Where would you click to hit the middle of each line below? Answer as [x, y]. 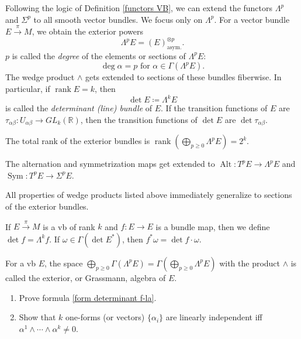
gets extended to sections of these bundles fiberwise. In [183, 77]
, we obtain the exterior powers [88, 31]
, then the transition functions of [139, 119]
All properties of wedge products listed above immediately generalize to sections [149, 195]
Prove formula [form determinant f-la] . [88, 297]
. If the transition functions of [214, 108]
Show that [37, 317]
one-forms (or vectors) [105, 317]
